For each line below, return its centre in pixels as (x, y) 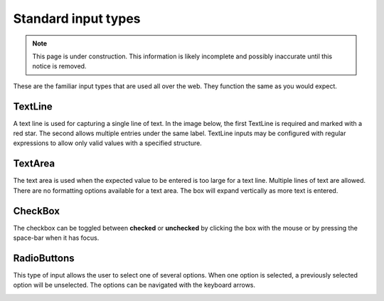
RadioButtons (44, 258)
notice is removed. (59, 66)
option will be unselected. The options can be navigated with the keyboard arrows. (134, 285)
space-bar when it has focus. (56, 238)
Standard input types (77, 19)
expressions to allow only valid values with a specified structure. (107, 143)
